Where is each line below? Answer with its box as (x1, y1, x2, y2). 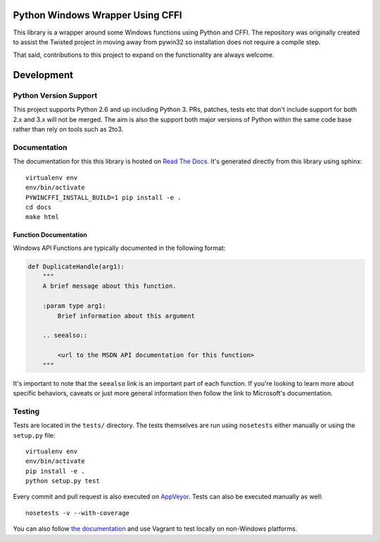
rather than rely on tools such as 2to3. (13, 125, 124, 134)
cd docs (25, 203, 52, 211)
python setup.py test (25, 477, 100, 485)
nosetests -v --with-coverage (25, 509, 130, 517)
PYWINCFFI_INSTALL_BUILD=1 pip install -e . (25, 194, 182, 201)
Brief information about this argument (57, 312, 195, 320)
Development (13, 69, 74, 81)
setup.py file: (13, 431, 56, 439)
